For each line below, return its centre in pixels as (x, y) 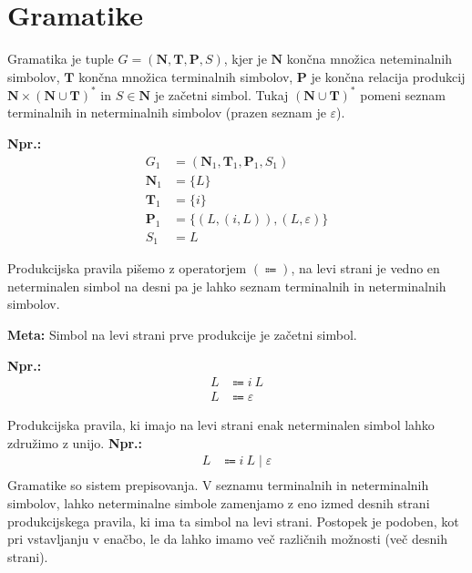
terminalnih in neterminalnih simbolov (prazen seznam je (167, 113)
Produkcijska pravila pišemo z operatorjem (127, 268)
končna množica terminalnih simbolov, (186, 76)
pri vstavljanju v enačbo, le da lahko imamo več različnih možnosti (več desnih (227, 539)
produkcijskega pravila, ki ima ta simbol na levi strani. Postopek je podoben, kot (233, 521)
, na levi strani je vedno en (365, 268)
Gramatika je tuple (61, 59)
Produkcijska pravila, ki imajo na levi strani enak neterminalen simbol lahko (221, 425)
